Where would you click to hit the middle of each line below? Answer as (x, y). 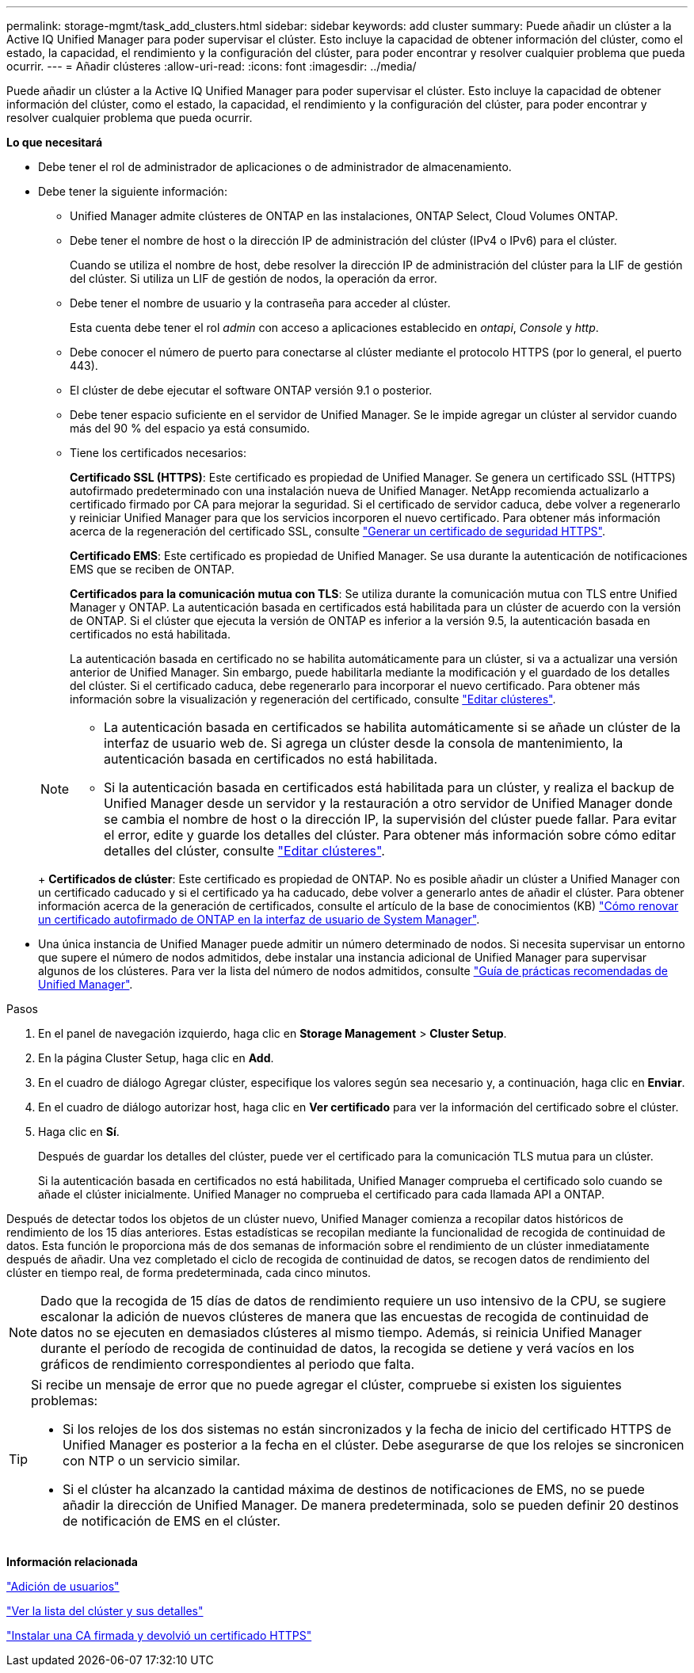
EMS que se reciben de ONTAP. (152, 569)
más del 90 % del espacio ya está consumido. (190, 428)
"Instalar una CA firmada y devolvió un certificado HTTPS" (159, 1635)
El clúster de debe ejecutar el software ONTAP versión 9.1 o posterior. (251, 390)
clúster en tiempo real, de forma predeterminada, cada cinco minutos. (189, 1273)
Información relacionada (72, 1562)
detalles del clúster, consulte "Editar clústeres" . (244, 851)
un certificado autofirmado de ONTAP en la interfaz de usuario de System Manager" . (259, 919)
